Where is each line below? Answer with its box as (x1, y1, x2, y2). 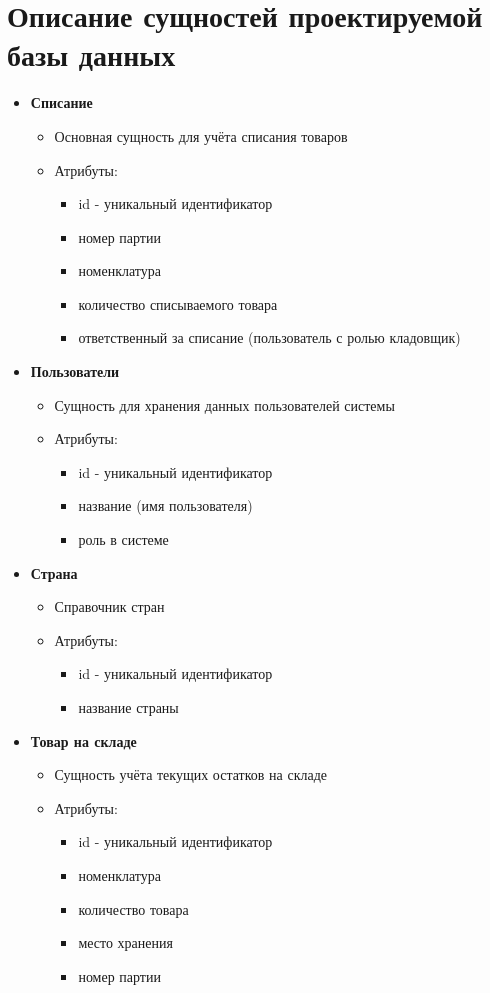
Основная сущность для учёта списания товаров (54, 125, 348, 146)
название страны (78, 697, 179, 717)
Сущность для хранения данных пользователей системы (54, 394, 395, 415)
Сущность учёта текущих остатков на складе (54, 764, 327, 785)
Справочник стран (54, 596, 165, 617)
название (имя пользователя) (78, 495, 253, 516)
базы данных (7, 34, 176, 75)
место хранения (78, 932, 173, 953)
